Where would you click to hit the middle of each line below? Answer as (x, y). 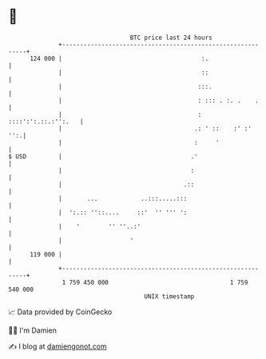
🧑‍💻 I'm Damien (33, 330)
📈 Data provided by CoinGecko (60, 312)
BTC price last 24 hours (171, 38)
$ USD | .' (103, 156)
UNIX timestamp (169, 296)
